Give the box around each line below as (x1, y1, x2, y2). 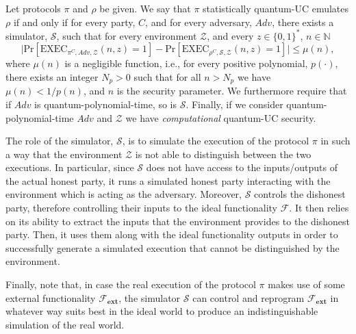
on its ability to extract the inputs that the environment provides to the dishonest (5, 214, 350, 228)
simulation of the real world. (5, 317, 125, 331)
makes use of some (268, 277, 345, 292)
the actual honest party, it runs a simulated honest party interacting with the (5, 173, 331, 188)
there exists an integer (5, 69, 99, 83)
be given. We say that (99, 1, 191, 15)
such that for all (133, 69, 201, 83)
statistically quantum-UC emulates (203, 1, 349, 15)
